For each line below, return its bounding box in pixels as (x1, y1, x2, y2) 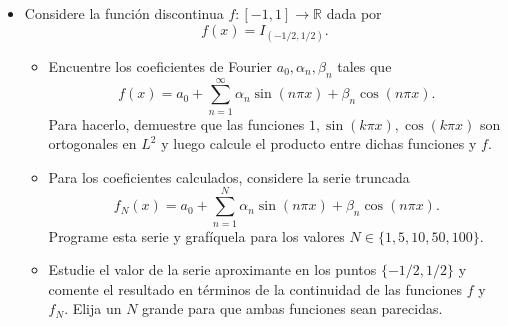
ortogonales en (48, 133, 137, 154)
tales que (337, 55, 392, 76)
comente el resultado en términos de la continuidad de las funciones (48, 278, 462, 299)
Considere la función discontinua (24, 3, 224, 23)
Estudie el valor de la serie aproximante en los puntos (48, 259, 377, 280)
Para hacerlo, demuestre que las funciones (48, 113, 305, 134)
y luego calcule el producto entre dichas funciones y (161, 133, 477, 154)
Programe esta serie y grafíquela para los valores (48, 225, 345, 246)
